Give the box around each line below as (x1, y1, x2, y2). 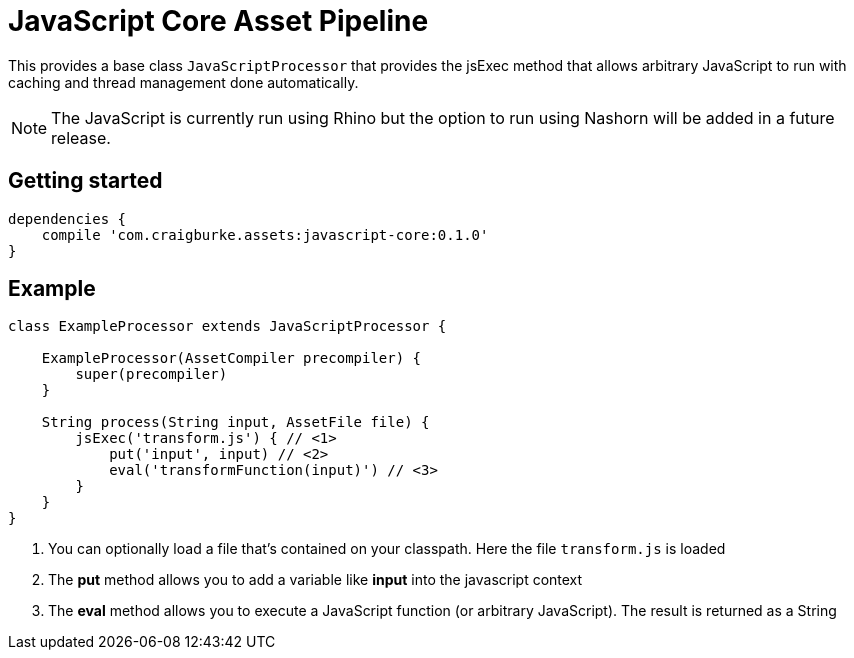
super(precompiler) (75, 366, 228, 383)
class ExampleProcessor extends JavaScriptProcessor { (8, 318, 447, 335)
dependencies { (8, 210, 127, 227)
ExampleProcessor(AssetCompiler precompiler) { (41, 350, 422, 367)
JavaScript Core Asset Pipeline (8, 4, 429, 38)
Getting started (8, 168, 163, 194)
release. (51, 127, 111, 148)
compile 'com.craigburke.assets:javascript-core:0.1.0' (41, 226, 489, 243)
